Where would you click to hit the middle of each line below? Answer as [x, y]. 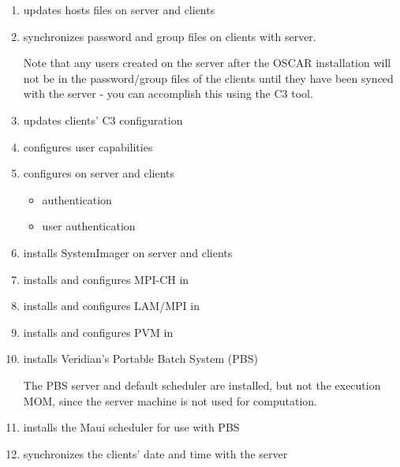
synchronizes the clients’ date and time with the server [155, 453]
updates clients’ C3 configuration [103, 120]
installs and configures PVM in [98, 332]
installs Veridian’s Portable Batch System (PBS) [140, 359]
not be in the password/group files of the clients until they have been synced [208, 78]
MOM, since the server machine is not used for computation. [170, 400]
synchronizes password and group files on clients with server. [170, 36]
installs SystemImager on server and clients [128, 252]
